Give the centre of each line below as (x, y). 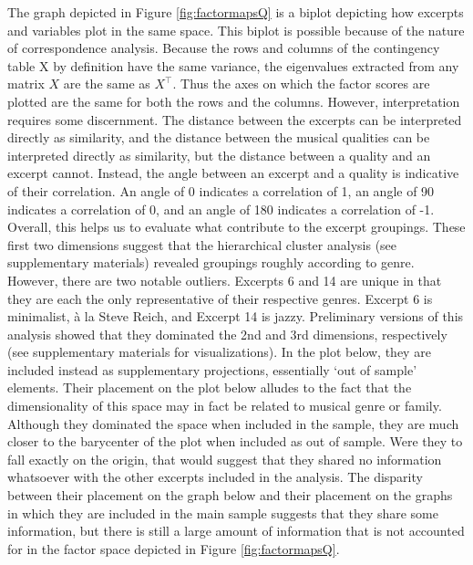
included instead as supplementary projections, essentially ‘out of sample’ (212, 369)
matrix (26, 84)
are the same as (107, 84)
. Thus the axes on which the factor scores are (301, 84)
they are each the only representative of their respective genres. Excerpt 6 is (220, 298)
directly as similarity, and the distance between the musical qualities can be (219, 137)
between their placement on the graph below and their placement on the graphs (230, 495)
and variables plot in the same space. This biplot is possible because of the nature (236, 30)
